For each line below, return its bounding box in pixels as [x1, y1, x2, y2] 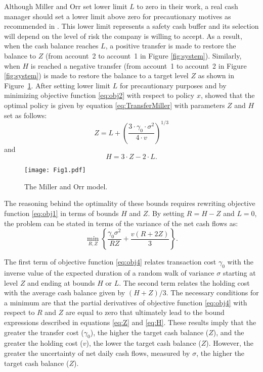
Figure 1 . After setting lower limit [4, 80, 111, 90]
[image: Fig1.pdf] [24, 167, 86, 174]
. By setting [148, 208, 185, 219]
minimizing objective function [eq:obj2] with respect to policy [4, 90, 195, 100]
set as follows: [4, 110, 47, 120]
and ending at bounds [27, 277, 95, 288]
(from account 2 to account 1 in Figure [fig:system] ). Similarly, [45, 50, 242, 61]
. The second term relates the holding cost [119, 277, 250, 288]
